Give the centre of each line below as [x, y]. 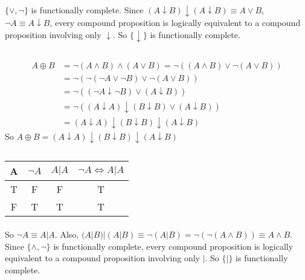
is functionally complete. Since [87, 10]
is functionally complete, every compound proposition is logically [173, 246]
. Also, [67, 234]
